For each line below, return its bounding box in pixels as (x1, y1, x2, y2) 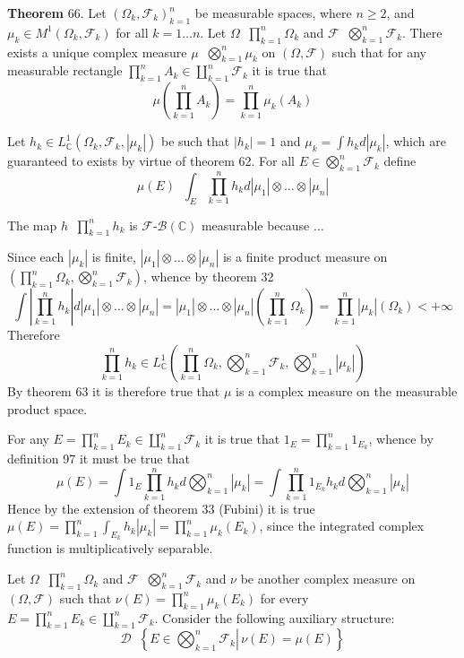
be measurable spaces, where (194, 4, 352, 22)
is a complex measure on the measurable (236, 381, 458, 400)
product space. (7, 399, 88, 418)
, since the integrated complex (259, 516, 425, 535)
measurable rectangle (7, 61, 123, 80)
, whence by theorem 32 (142, 267, 274, 286)
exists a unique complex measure (7, 42, 187, 61)
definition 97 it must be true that (7, 448, 190, 467)
